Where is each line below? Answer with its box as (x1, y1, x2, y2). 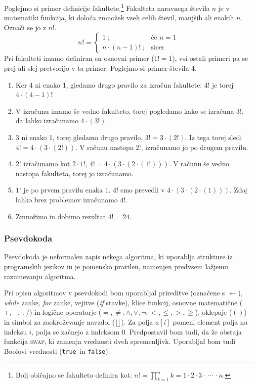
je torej (212, 79, 234, 90)
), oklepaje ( (195, 307, 232, 317)
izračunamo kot (23, 158, 70, 169)
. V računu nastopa (75, 142, 133, 152)
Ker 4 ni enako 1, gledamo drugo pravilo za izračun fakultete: (15, 79, 202, 90)
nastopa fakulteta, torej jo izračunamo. (15, 168, 133, 178)
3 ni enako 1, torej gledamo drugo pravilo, (15, 132, 143, 142)
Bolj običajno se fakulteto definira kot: (15, 370, 132, 380)
